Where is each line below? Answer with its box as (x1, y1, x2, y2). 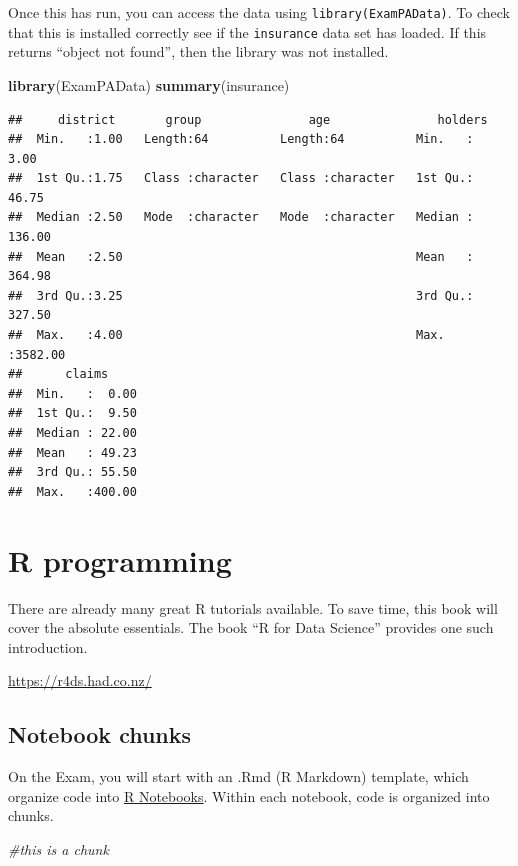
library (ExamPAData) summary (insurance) (8, 74, 290, 95)
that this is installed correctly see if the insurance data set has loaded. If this (8, 21, 487, 42)
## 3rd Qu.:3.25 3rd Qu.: (8, 288, 474, 303)
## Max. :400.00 (8, 484, 137, 499)
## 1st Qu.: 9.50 (8, 406, 137, 421)
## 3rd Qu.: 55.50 (8, 465, 137, 480)
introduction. (8, 636, 88, 657)
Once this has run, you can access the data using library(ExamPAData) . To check (8, 2, 510, 22)
